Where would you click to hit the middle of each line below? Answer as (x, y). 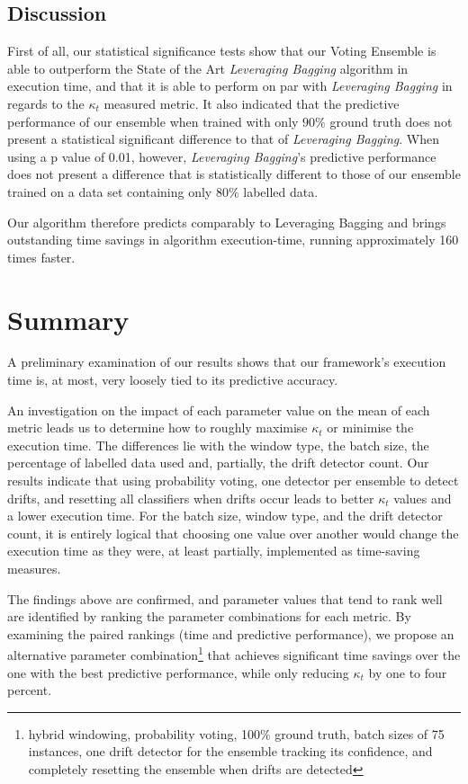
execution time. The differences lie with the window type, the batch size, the (218, 445)
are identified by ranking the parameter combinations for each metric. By (209, 616)
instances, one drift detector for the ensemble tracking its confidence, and (230, 751)
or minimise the (370, 428)
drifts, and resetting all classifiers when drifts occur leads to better (191, 498)
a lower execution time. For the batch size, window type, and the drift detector (225, 516)
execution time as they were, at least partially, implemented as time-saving (214, 551)
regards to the (46, 103)
